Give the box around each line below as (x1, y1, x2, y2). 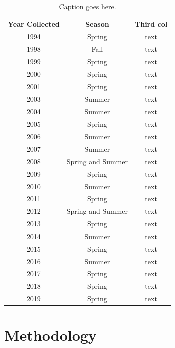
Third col (135, 18, 168, 29)
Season (85, 18, 109, 29)
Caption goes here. (59, 1, 116, 11)
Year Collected (8, 18, 60, 29)
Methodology (4, 325, 97, 345)
